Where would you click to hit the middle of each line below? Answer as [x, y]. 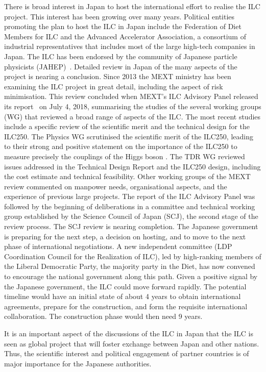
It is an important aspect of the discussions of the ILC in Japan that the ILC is [129, 333]
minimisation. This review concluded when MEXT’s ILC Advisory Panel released [131, 96]
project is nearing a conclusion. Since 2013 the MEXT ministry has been [118, 76]
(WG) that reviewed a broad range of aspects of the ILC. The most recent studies [132, 116]
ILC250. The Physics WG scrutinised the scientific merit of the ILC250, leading [129, 136]
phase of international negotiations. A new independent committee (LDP [118, 246]
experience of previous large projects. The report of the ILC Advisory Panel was [130, 196]
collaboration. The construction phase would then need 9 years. [103, 316]
